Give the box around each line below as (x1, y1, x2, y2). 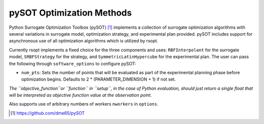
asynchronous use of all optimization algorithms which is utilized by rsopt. (9, 38, 158, 44)
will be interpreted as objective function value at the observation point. (9, 92, 152, 98)
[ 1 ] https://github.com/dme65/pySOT (10, 110, 85, 116)
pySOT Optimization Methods (9, 7, 132, 18)
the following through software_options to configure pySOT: (9, 61, 136, 66)
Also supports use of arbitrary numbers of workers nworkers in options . (9, 101, 158, 107)
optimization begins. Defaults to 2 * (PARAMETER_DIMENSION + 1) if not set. (21, 76, 176, 83)
